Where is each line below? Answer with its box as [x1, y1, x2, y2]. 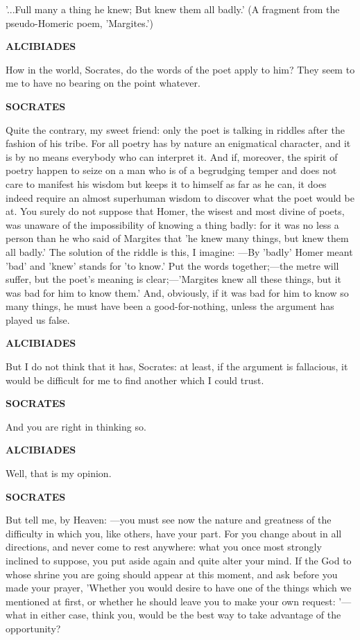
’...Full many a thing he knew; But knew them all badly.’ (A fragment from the [6, 2, 340, 16]
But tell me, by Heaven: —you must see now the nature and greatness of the [6, 512, 332, 527]
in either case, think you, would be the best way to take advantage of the [29, 607, 341, 622]
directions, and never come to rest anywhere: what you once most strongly [6, 539, 322, 554]
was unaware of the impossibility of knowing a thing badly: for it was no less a [6, 217, 339, 232]
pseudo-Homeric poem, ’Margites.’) [6, 15, 153, 30]
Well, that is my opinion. [6, 466, 112, 481]
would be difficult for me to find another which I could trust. [6, 372, 264, 387]
